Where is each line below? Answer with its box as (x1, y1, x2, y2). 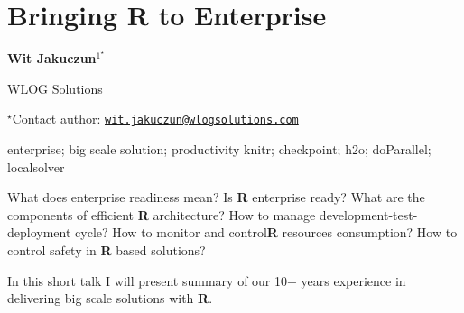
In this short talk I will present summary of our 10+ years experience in (7, 271, 406, 290)
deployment (7, 223, 71, 242)
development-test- (319, 205, 418, 224)
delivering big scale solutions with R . (7, 289, 213, 308)
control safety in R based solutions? (7, 240, 206, 259)
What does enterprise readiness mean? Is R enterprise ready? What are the (7, 188, 425, 207)
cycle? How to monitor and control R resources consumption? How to (75, 223, 458, 242)
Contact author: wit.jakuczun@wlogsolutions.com (12, 109, 299, 128)
